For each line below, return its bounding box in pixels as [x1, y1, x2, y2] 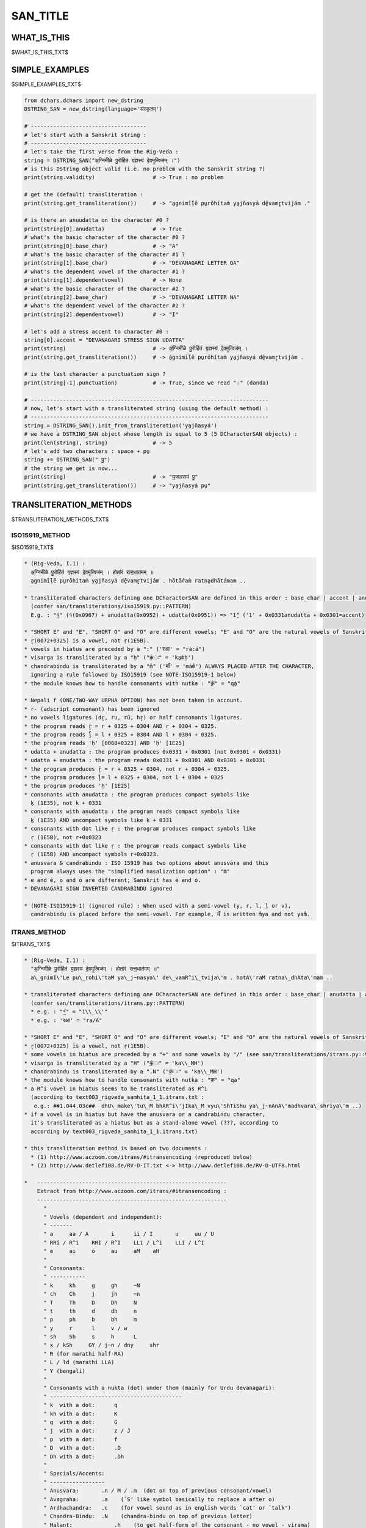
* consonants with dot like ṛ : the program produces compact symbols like [24, 825, 256, 832]
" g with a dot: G [43, 1419, 118, 1425]
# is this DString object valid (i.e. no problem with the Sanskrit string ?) [24, 166, 265, 172]
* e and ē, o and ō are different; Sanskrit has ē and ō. [24, 876, 201, 883]
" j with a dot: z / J [43, 1427, 131, 1434]
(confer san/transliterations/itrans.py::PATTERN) [30, 999, 185, 1007]
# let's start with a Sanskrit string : [24, 131, 146, 138]
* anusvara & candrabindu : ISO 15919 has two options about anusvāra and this [24, 859, 269, 866]
